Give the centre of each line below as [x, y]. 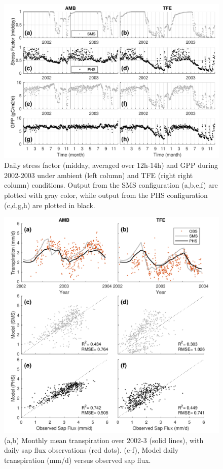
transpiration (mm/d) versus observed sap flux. [78, 460]
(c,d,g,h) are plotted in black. [50, 205]
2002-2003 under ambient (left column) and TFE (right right [99, 175]
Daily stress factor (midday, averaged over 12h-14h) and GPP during [111, 165]
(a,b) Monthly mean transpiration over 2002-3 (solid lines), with [104, 440]
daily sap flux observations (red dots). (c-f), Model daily [91, 450]
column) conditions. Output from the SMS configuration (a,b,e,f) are [111, 185]
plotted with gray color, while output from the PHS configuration [106, 195]
